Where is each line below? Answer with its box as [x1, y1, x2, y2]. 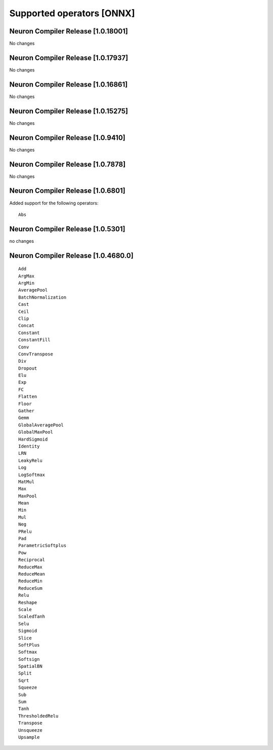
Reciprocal [18, 557, 45, 563]
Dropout [18, 365, 37, 371]
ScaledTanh [18, 614, 45, 620]
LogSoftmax [18, 472, 45, 478]
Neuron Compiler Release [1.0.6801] [9, 187, 126, 195]
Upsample [18, 734, 40, 740]
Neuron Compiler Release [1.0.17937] [9, 53, 128, 62]
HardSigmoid [18, 436, 48, 442]
